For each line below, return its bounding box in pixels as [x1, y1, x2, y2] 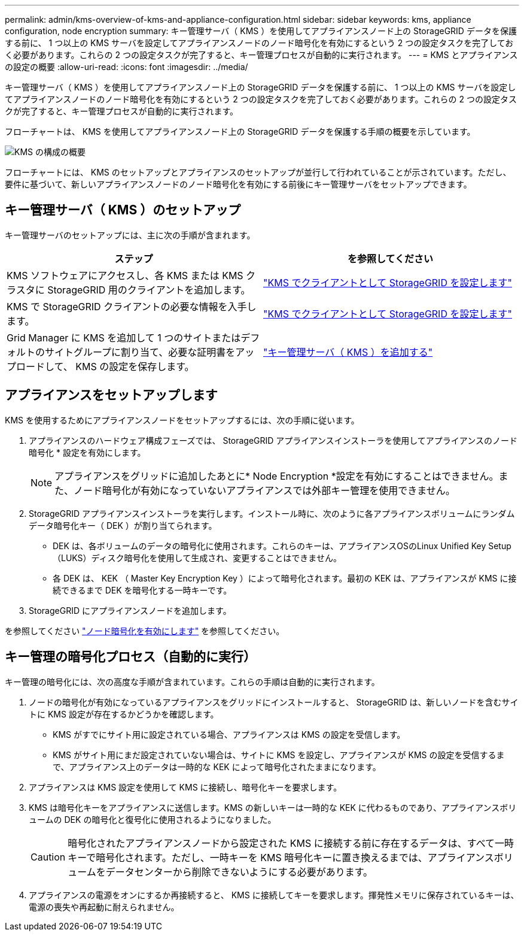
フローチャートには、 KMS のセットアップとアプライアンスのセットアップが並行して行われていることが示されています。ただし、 [5, 167, 511, 177]
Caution [31, 850, 66, 863]
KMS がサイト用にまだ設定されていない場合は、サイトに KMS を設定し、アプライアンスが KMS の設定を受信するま [53, 749, 505, 760]
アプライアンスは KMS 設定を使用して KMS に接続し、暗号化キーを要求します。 [29, 781, 342, 792]
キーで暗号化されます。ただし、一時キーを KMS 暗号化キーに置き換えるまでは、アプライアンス [68, 851, 494, 864]
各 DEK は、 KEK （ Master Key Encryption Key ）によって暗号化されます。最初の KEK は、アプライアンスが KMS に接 [53, 572, 517, 583]
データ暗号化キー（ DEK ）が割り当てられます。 [29, 520, 217, 531]
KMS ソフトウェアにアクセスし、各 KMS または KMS [7, 269, 243, 281]
